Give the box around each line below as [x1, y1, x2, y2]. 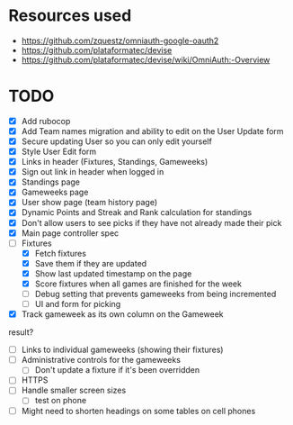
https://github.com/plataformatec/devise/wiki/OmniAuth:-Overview [21, 54, 271, 65]
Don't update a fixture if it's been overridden [34, 365, 200, 375]
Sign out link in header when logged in [21, 167, 164, 177]
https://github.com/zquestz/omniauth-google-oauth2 [21, 35, 219, 46]
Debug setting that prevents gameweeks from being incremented [34, 288, 277, 299]
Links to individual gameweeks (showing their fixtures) [21, 344, 224, 356]
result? [8, 327, 34, 338]
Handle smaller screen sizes [21, 384, 127, 396]
